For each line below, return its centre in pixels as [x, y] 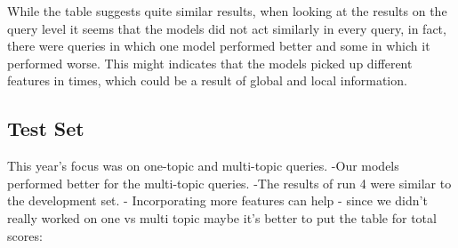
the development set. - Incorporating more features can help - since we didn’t [217, 200]
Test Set [46, 128]
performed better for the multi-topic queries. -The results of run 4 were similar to [229, 183]
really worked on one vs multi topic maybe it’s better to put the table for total [222, 217]
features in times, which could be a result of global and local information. [207, 80]
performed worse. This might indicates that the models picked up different [210, 63]
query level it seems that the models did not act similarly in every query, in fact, [227, 28]
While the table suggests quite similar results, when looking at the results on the [227, 11]
